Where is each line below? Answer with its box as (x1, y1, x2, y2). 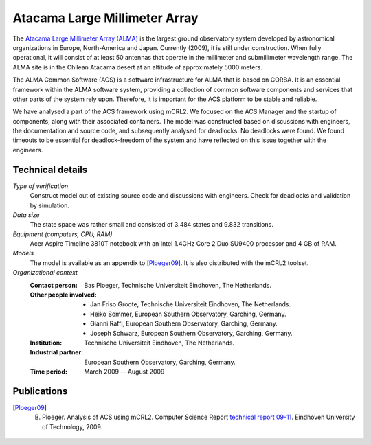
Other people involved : (30, 290, 97, 299)
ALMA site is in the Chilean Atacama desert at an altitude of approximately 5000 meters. (12, 62, 262, 71)
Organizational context (12, 269, 78, 277)
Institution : (30, 339, 63, 347)
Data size (12, 210, 41, 219)
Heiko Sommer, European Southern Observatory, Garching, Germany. (90, 310, 286, 318)
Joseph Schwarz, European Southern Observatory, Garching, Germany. (90, 329, 293, 337)
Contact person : (30, 281, 78, 289)
